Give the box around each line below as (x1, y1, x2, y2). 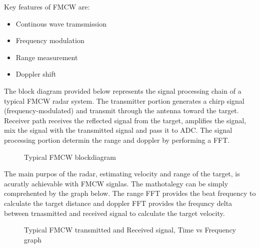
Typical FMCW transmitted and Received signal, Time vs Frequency (24, 224, 236, 235)
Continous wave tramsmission (15, 18, 106, 29)
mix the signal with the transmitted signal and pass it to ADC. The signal (4, 125, 232, 135)
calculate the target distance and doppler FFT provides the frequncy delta (4, 197, 232, 208)
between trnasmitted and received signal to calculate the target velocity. (4, 207, 225, 218)
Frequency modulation (15, 35, 84, 46)
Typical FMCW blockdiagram (24, 151, 116, 162)
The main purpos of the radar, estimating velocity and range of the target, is (4, 168, 240, 179)
